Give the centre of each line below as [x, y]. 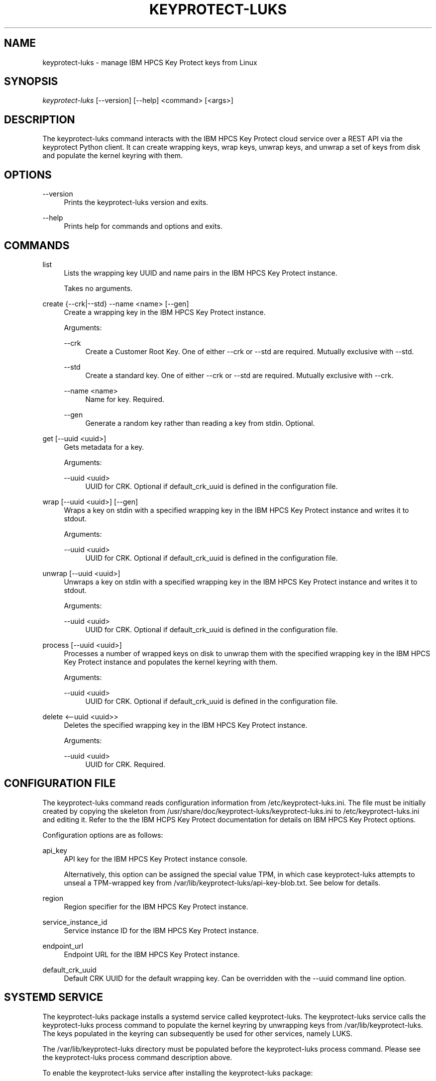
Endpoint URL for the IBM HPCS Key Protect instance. [152, 954]
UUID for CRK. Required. [125, 764]
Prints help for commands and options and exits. [143, 226]
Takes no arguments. [98, 288]
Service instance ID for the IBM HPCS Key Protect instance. [161, 930]
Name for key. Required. [125, 399]
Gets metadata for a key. [104, 447]
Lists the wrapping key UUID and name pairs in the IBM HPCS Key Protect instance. [201, 273]
